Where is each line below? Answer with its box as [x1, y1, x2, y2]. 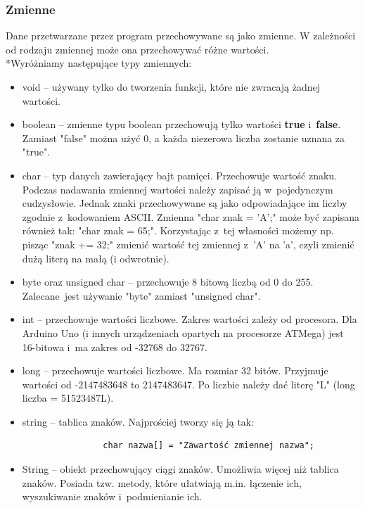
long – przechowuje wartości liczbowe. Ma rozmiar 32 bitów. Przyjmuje [22, 363, 328, 378]
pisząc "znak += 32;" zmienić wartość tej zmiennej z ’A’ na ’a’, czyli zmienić [22, 236, 354, 251]
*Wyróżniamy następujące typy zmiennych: [6, 56, 192, 70]
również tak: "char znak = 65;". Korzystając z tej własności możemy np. [22, 223, 334, 238]
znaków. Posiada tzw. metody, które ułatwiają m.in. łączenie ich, [22, 475, 302, 490]
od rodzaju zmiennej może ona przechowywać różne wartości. [6, 42, 269, 56]
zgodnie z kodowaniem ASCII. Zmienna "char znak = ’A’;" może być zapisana [22, 209, 359, 224]
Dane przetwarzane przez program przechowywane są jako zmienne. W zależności [6, 28, 356, 43]
